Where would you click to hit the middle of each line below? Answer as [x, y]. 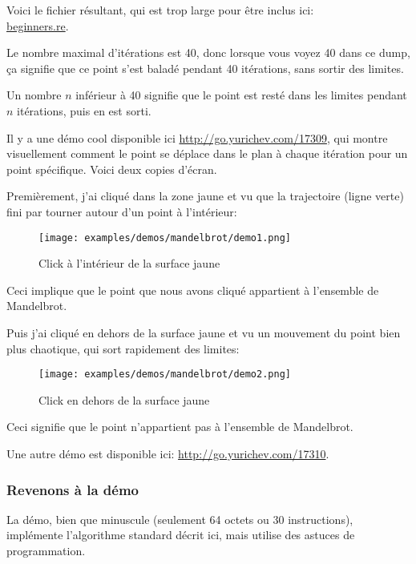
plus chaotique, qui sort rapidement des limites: [123, 348]
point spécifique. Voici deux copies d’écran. [112, 169]
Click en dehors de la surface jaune [124, 399]
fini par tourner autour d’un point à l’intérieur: [122, 211]
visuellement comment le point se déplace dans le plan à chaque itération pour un [207, 153]
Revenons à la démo [73, 489]
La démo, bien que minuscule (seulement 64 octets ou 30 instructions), [180, 519]
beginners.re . [38, 25]
